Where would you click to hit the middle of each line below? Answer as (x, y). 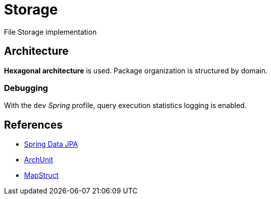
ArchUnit (39, 160)
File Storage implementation (50, 32)
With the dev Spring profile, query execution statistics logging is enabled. (125, 106)
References (33, 125)
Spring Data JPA (51, 144)
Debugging (26, 88)
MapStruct (41, 175)
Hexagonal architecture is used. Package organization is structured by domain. (136, 70)
